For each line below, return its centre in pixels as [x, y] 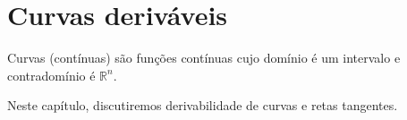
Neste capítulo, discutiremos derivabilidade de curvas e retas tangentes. [203, 105]
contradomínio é [51, 75]
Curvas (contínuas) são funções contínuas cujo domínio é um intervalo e [204, 58]
